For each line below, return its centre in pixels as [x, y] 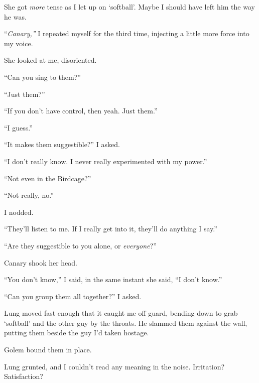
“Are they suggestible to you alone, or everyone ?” [80, 245]
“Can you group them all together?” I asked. [73, 296]
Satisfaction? [24, 376]
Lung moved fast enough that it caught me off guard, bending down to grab [121, 313]
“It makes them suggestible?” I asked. [62, 144]
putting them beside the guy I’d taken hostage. [77, 333]
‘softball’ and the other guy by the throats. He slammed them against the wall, [126, 323]
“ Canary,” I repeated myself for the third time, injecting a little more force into [127, 33]
